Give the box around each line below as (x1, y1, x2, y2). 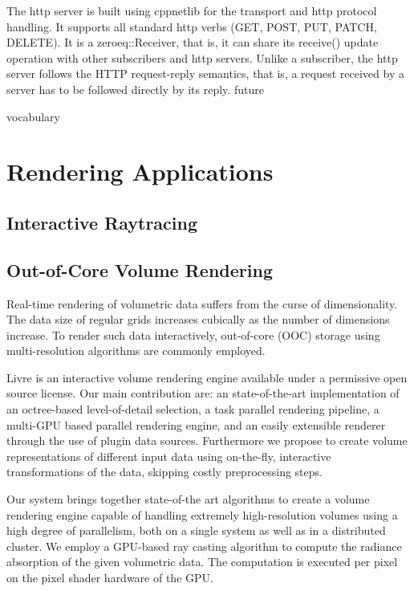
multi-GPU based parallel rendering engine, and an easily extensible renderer (6, 416, 386, 433)
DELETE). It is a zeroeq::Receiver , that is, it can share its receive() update (6, 34, 379, 51)
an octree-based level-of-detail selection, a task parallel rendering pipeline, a (6, 401, 379, 418)
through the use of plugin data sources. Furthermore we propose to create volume (6, 432, 408, 449)
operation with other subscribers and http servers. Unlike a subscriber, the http (6, 49, 398, 66)
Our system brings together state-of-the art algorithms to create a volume (6, 491, 370, 507)
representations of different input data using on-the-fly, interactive (6, 447, 331, 464)
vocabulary (6, 108, 60, 124)
